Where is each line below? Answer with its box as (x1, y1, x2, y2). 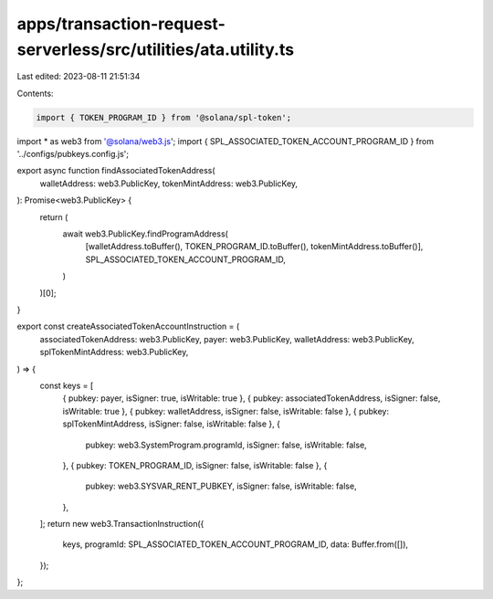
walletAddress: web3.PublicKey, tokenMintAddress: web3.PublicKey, (39, 178, 299, 189)
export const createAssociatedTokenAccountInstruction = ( (16, 321, 240, 332)
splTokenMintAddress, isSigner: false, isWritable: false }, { (62, 418, 280, 429)
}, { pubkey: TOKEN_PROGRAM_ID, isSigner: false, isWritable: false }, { (62, 459, 328, 470)
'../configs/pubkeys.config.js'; (16, 149, 130, 160)
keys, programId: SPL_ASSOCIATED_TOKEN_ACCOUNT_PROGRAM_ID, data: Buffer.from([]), (62, 539, 409, 550)
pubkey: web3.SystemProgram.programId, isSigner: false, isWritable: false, (85, 439, 367, 450)
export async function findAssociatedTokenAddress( (16, 165, 215, 176)
